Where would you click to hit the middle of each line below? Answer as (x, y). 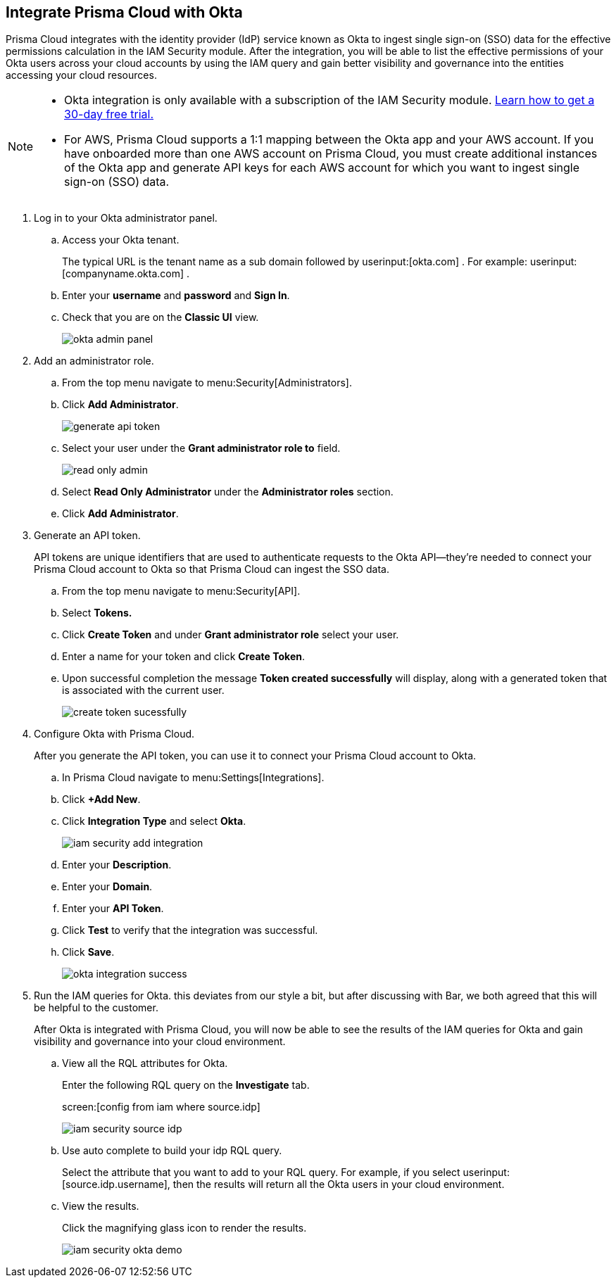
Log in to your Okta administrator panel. (126, 218)
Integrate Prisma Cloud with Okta (124, 12)
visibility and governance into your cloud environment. (160, 1042)
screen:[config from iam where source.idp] (161, 1107)
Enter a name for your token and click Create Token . (183, 657)
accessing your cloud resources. (81, 75)
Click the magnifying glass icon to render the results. (184, 1228)
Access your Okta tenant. (121, 240)
